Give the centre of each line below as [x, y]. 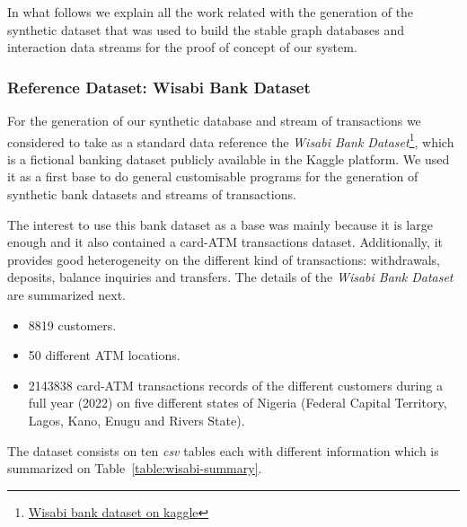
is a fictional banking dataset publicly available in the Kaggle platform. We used [229, 158]
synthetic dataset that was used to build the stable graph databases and [206, 29]
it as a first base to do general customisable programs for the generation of [213, 176]
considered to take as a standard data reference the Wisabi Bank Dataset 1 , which [231, 140]
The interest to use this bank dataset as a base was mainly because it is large [220, 224]
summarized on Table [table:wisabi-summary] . [135, 468]
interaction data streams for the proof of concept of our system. [182, 47]
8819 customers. [72, 325]
